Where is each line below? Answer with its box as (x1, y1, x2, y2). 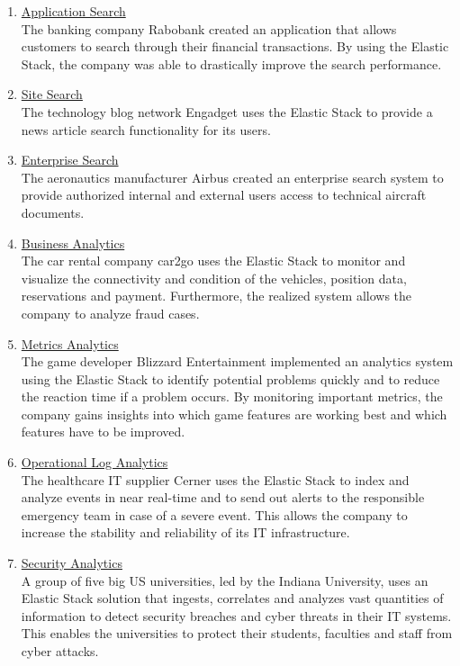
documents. (21, 202, 85, 221)
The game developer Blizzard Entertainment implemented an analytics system (21, 352, 454, 371)
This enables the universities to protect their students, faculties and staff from (21, 624, 453, 643)
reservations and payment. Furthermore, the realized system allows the (21, 286, 412, 305)
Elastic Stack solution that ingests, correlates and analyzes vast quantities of (21, 589, 444, 607)
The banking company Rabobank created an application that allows (21, 19, 397, 38)
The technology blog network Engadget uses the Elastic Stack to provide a (21, 102, 433, 121)
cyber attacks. (21, 642, 99, 660)
